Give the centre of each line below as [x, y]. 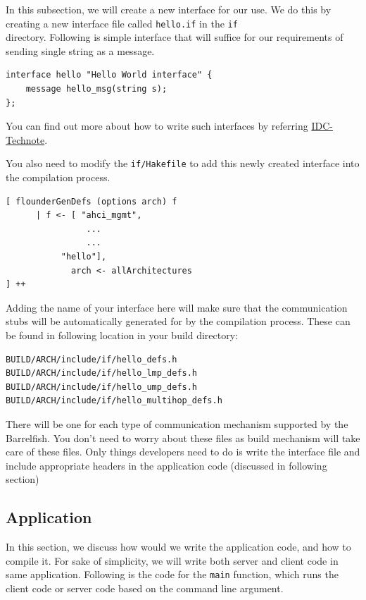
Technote [25, 139]
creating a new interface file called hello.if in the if [122, 23]
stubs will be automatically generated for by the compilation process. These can [178, 321]
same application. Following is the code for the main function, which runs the [172, 574]
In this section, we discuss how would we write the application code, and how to [178, 547]
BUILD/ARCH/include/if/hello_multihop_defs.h [114, 401]
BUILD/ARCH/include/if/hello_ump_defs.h [102, 387]
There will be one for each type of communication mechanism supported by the [177, 423]
